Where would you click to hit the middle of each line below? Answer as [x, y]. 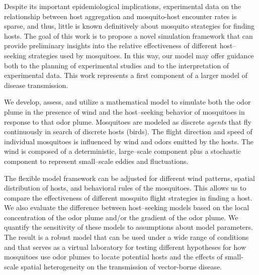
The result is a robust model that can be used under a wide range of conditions [126, 237]
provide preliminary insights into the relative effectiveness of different [111, 45]
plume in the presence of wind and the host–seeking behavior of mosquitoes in [124, 111]
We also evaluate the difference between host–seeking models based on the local [127, 207]
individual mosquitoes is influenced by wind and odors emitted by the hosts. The [129, 141]
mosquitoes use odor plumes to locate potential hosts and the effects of [113, 257]
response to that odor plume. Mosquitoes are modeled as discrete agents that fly [128, 121]
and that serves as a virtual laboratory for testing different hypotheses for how [125, 247]
